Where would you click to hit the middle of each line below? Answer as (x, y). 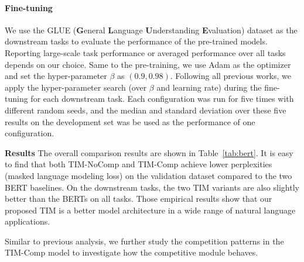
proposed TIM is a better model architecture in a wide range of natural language (150, 210)
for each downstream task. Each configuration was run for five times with (162, 99)
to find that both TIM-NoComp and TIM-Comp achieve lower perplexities (139, 164)
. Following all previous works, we (230, 76)
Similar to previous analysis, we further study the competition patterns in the (144, 241)
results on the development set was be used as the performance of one (130, 121)
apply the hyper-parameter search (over (76, 87)
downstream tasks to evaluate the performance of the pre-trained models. (136, 41)
